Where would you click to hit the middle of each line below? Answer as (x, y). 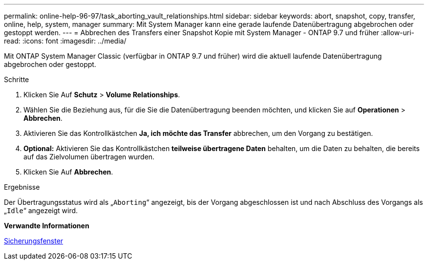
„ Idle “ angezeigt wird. (41, 210)
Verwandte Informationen (47, 226)
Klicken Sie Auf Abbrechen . (68, 172)
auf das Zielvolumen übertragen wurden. (89, 157)
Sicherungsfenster (34, 241)
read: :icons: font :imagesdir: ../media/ (65, 41)
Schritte (17, 79)
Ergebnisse (22, 187)
